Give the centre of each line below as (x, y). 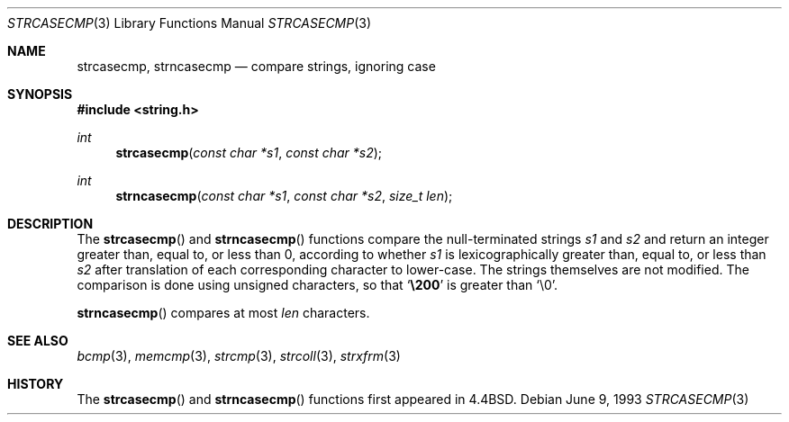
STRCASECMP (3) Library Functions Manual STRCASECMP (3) (190, 23)
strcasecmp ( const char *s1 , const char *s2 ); (249, 153)
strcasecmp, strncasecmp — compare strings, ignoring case (256, 66)
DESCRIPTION (50, 224)
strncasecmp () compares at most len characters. (223, 313)
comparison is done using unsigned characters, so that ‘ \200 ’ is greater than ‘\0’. (317, 285)
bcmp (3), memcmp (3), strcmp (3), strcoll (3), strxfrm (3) (239, 356)
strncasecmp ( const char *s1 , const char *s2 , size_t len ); (284, 196)
